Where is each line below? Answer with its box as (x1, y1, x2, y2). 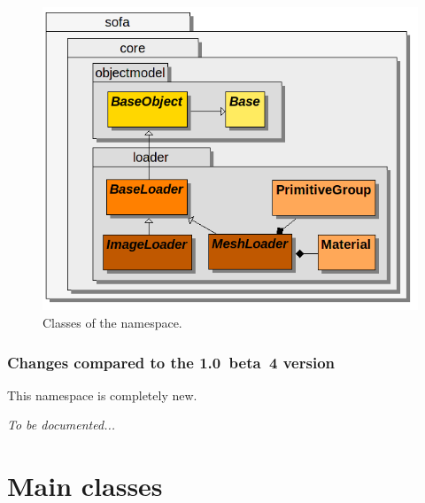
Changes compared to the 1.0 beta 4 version (7, 351, 335, 373)
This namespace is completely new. (7, 385, 197, 404)
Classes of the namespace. (42, 313, 182, 332)
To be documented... (7, 415, 116, 434)
